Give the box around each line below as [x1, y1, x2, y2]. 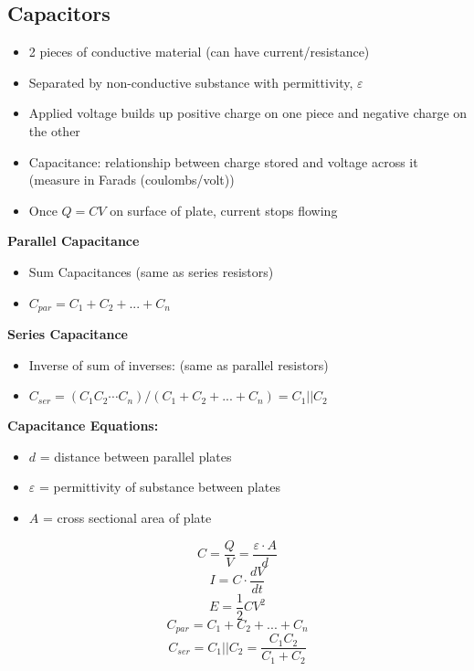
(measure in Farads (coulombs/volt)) [28, 170, 235, 189]
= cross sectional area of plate [42, 507, 212, 527]
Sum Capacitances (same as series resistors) [28, 261, 274, 281]
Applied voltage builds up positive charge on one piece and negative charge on [28, 103, 468, 122]
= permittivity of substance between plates [38, 477, 280, 496]
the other [28, 121, 80, 140]
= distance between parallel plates [39, 446, 232, 465]
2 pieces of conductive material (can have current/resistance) [28, 42, 370, 61]
